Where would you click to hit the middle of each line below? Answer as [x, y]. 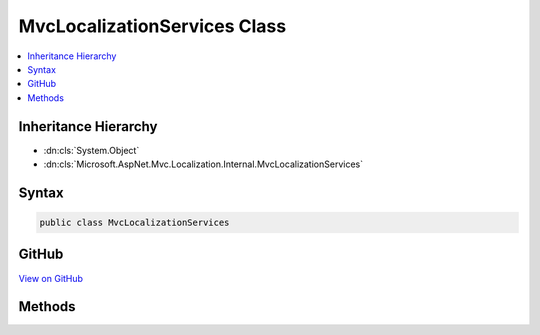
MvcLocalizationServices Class [152, 26]
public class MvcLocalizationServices [134, 223]
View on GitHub [51, 278]
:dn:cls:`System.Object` [91, 150]
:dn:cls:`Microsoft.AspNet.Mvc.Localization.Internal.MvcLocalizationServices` [203, 164]
